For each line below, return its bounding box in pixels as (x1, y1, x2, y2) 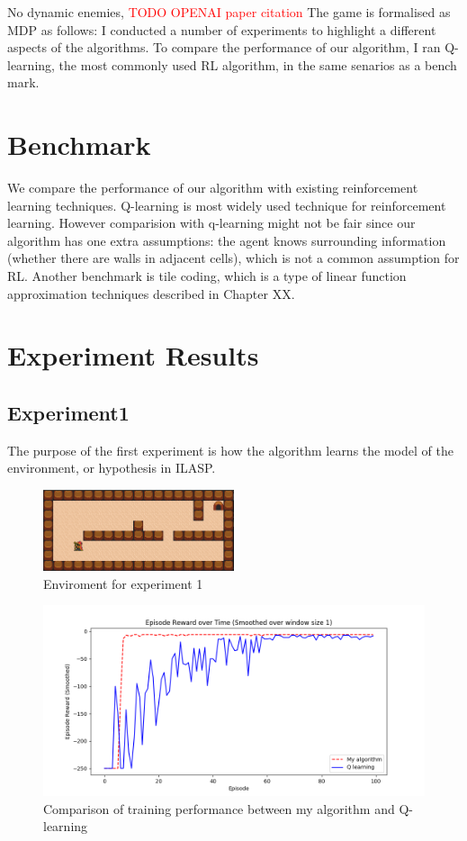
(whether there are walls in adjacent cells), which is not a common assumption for (7, 249, 460, 267)
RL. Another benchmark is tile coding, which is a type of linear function (7, 267, 407, 285)
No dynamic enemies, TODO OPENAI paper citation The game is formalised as (7, 3, 451, 21)
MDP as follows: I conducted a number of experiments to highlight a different (7, 20, 436, 39)
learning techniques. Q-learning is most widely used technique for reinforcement (7, 195, 446, 214)
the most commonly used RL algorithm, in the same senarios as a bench (58, 55, 457, 74)
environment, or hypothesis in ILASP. (7, 458, 216, 477)
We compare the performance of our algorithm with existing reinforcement (7, 178, 418, 197)
